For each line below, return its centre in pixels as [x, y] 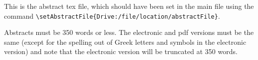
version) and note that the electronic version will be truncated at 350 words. [121, 51]
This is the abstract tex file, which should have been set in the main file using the [129, 6]
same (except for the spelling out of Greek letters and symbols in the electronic [125, 42]
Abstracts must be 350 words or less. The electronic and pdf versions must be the [129, 32]
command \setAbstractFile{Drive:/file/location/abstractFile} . [112, 15]
